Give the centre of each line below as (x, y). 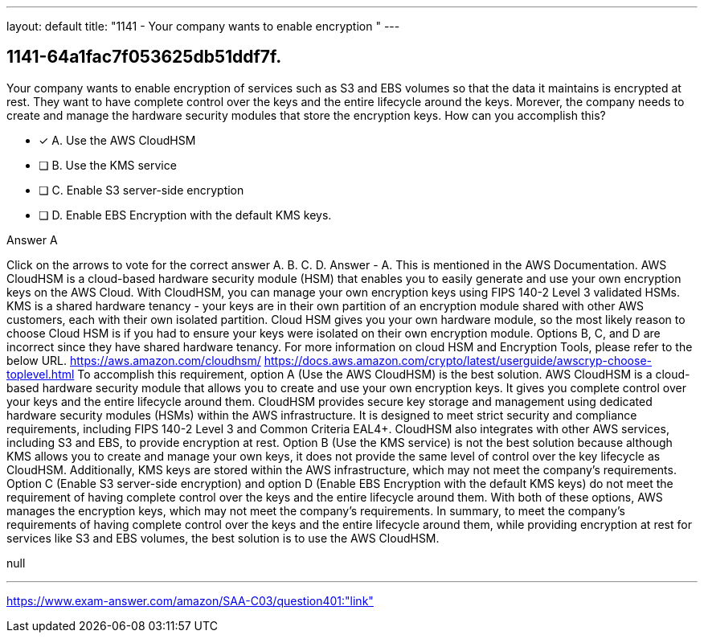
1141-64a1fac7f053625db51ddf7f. (144, 57)
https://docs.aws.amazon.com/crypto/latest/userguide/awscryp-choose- (458, 360)
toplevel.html (41, 374)
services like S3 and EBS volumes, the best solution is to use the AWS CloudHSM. (223, 538)
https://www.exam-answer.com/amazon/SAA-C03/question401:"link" (190, 600)
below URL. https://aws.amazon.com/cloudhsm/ (134, 360)
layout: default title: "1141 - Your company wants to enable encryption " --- (203, 26)
